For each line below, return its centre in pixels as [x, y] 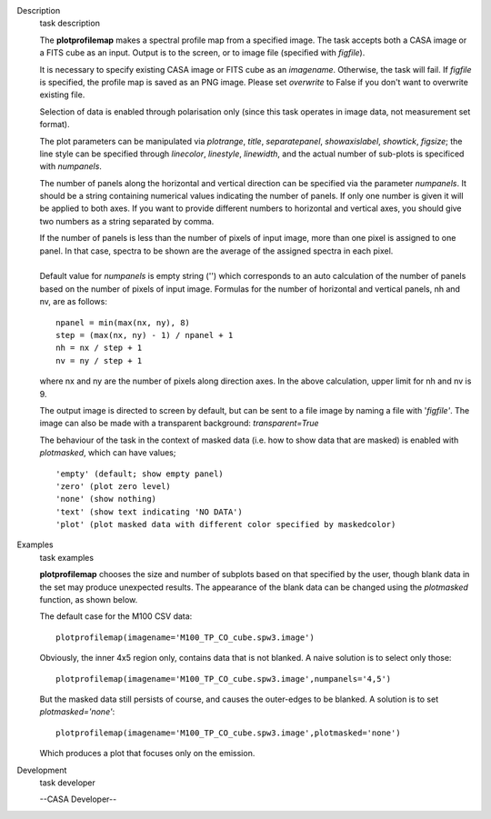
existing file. [62, 95]
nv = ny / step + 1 [99, 360]
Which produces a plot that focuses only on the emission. [147, 754]
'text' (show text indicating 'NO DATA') [149, 512]
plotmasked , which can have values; [108, 453]
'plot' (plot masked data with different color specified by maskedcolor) [226, 524]
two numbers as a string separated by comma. [127, 221]
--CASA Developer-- [78, 799]
